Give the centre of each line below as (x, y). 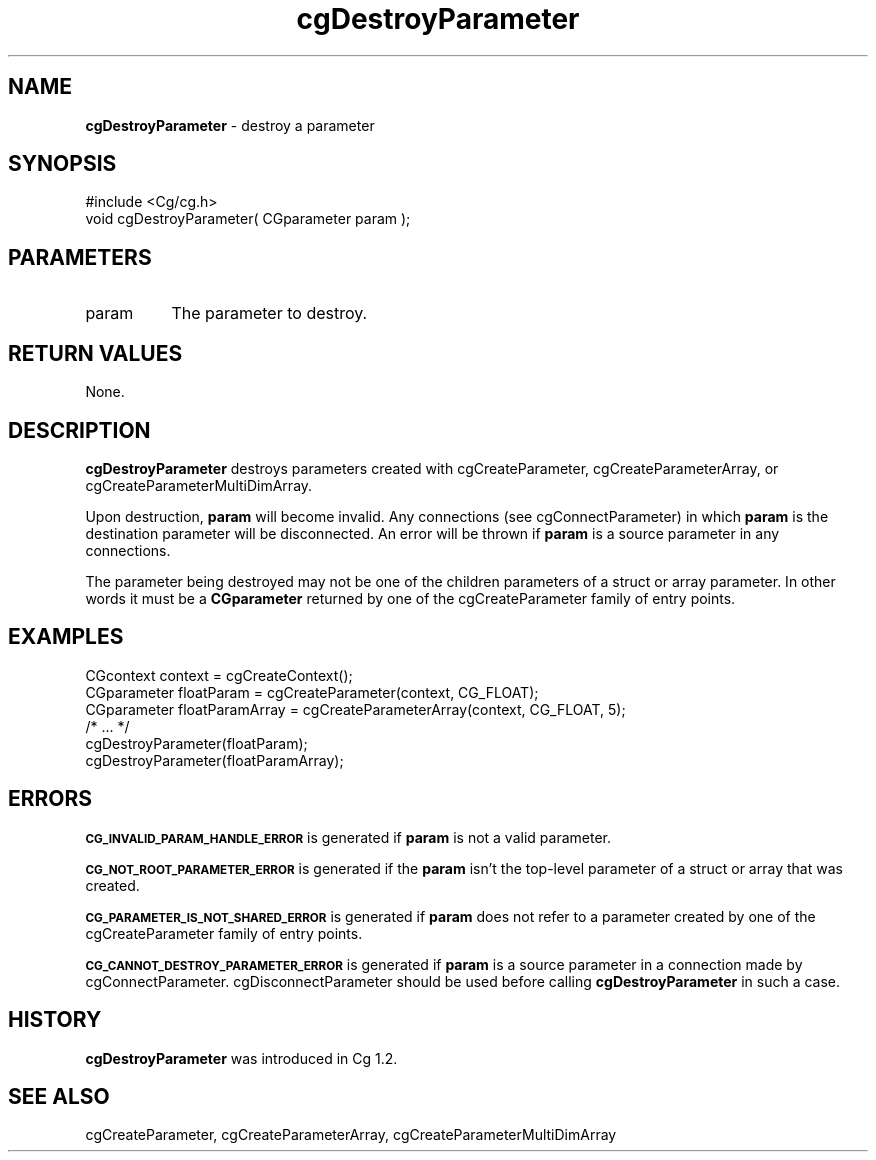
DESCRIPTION (79, 430)
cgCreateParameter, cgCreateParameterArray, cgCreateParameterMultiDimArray (351, 1135)
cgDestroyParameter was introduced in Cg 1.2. (241, 1058)
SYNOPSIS (62, 164)
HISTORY (55, 1020)
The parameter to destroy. (269, 313)
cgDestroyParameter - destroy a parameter (230, 125)
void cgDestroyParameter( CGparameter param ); (248, 219)
